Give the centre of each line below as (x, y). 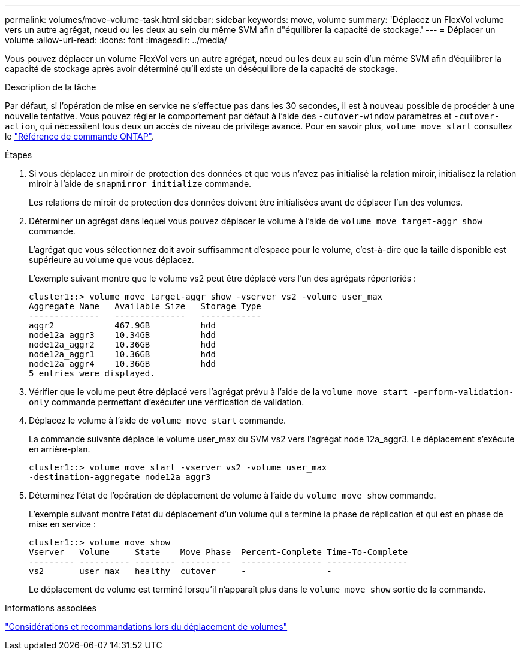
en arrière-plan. (60, 449)
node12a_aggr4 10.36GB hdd (122, 364)
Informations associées (51, 608)
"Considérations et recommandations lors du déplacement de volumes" (146, 627)
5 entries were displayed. (92, 373)
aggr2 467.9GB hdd (122, 325)
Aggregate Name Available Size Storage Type (145, 306)
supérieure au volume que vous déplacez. (111, 260)
